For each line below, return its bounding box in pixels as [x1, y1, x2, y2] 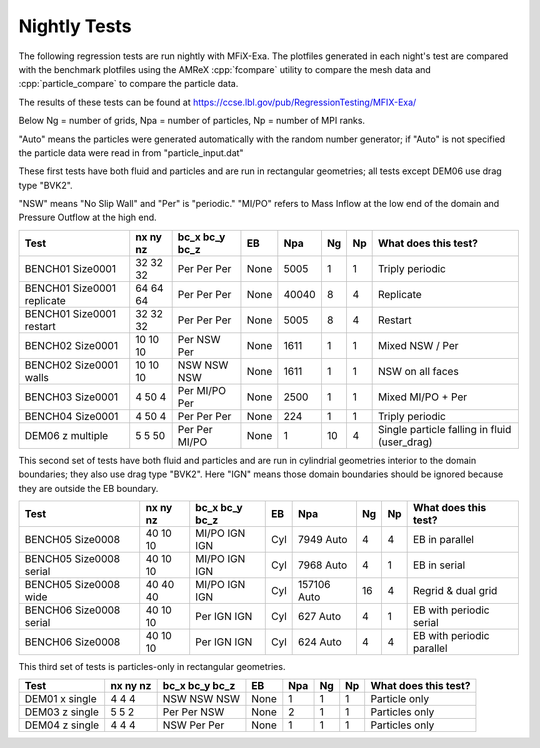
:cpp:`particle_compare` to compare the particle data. [18, 78, 239, 90]
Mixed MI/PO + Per [377, 390, 468, 404]
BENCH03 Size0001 [24, 390, 119, 404]
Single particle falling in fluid [377, 422, 512, 436]
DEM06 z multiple [24, 428, 109, 442]
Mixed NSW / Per [377, 338, 459, 352]
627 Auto [298, 610, 342, 624]
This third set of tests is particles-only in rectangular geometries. [18, 661, 286, 673]
